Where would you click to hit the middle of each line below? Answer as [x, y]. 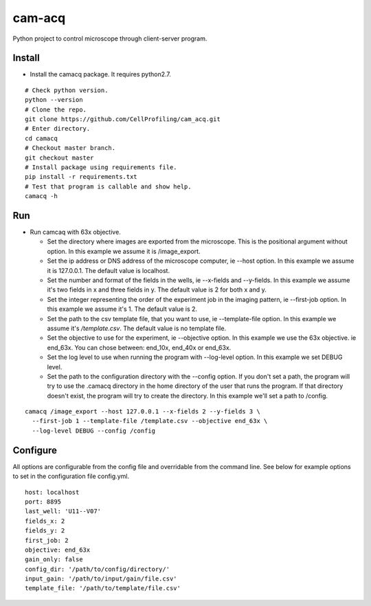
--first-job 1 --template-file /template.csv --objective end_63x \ [150, 421]
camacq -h [41, 196]
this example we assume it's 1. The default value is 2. [122, 309]
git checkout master [59, 158]
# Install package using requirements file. [101, 167]
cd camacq [41, 138]
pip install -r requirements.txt [81, 177]
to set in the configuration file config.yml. [71, 476]
